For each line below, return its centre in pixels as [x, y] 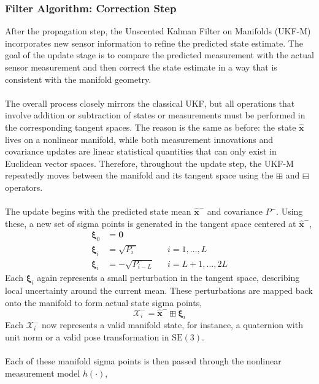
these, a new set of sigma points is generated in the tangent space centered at [151, 223]
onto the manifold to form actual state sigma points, [104, 302]
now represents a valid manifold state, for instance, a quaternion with [172, 325]
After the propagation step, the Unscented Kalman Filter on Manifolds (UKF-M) [158, 31]
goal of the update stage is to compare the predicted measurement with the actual [159, 55]
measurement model [43, 373]
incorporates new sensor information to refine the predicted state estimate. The [154, 43]
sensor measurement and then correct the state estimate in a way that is [141, 67]
